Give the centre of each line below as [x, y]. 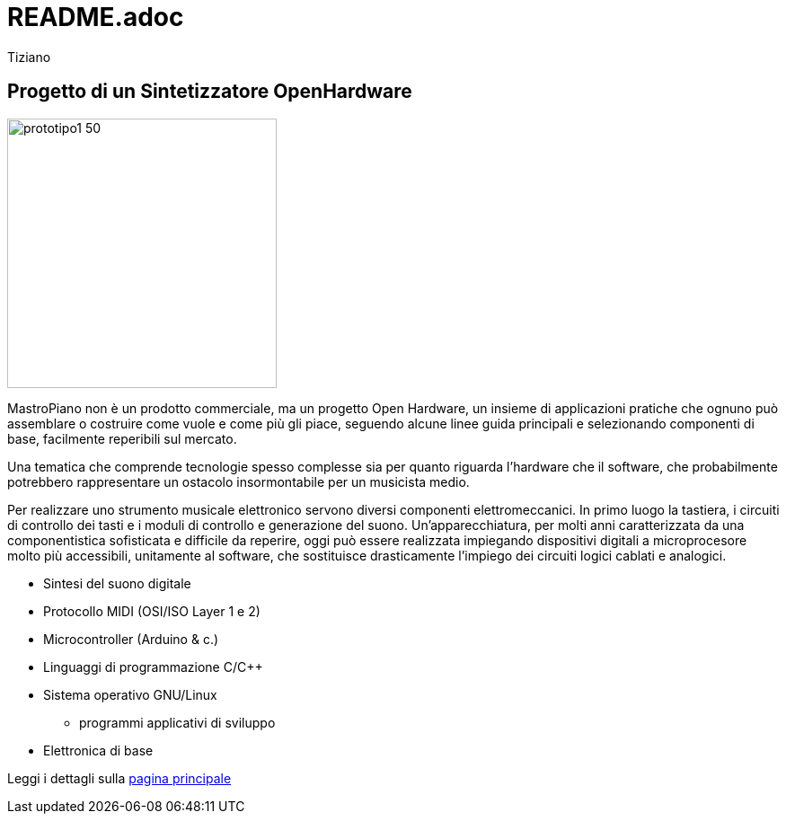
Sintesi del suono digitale [117, 583]
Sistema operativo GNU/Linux [130, 694]
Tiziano [29, 57]
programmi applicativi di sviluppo [177, 722]
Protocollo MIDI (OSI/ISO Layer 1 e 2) [152, 611]
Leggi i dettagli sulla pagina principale [119, 778]
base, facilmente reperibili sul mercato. [122, 438]
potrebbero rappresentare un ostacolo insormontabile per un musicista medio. [238, 481]
